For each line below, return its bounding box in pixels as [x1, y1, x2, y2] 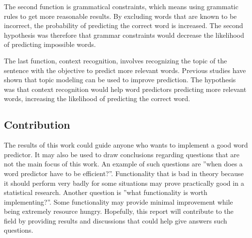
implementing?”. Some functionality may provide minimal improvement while [4, 196, 233, 207]
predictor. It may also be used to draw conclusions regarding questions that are [4, 149, 240, 159]
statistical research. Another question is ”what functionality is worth [4, 187, 207, 197]
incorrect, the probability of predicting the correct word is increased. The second [4, 20, 243, 30]
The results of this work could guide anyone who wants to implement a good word [4, 140, 248, 150]
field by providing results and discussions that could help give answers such [4, 215, 227, 225]
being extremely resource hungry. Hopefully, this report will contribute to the [4, 206, 234, 216]
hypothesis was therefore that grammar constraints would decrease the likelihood [4, 30, 244, 40]
